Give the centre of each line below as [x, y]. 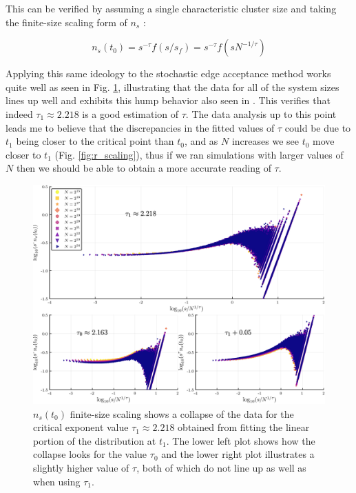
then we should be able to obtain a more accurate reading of [144, 168]
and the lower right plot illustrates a [238, 454]
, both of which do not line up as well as [221, 467]
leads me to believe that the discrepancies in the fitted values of [140, 127]
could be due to [318, 127]
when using [57, 481]
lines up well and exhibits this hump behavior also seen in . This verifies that [168, 100]
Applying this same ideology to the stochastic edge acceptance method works [168, 73]
